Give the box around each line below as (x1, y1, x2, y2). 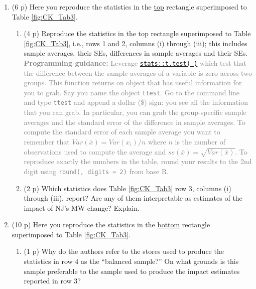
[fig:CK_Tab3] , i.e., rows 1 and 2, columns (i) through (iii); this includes (24, 38, 247, 48)
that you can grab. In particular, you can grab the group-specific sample (24, 107, 246, 117)
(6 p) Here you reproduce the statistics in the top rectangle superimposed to (12, 2, 247, 12)
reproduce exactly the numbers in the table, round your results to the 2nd (24, 156, 252, 167)
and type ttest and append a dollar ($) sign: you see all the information (24, 97, 248, 107)
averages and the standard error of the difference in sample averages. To (24, 116, 245, 127)
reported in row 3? (24, 275, 81, 286)
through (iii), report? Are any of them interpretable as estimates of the (24, 193, 242, 203)
